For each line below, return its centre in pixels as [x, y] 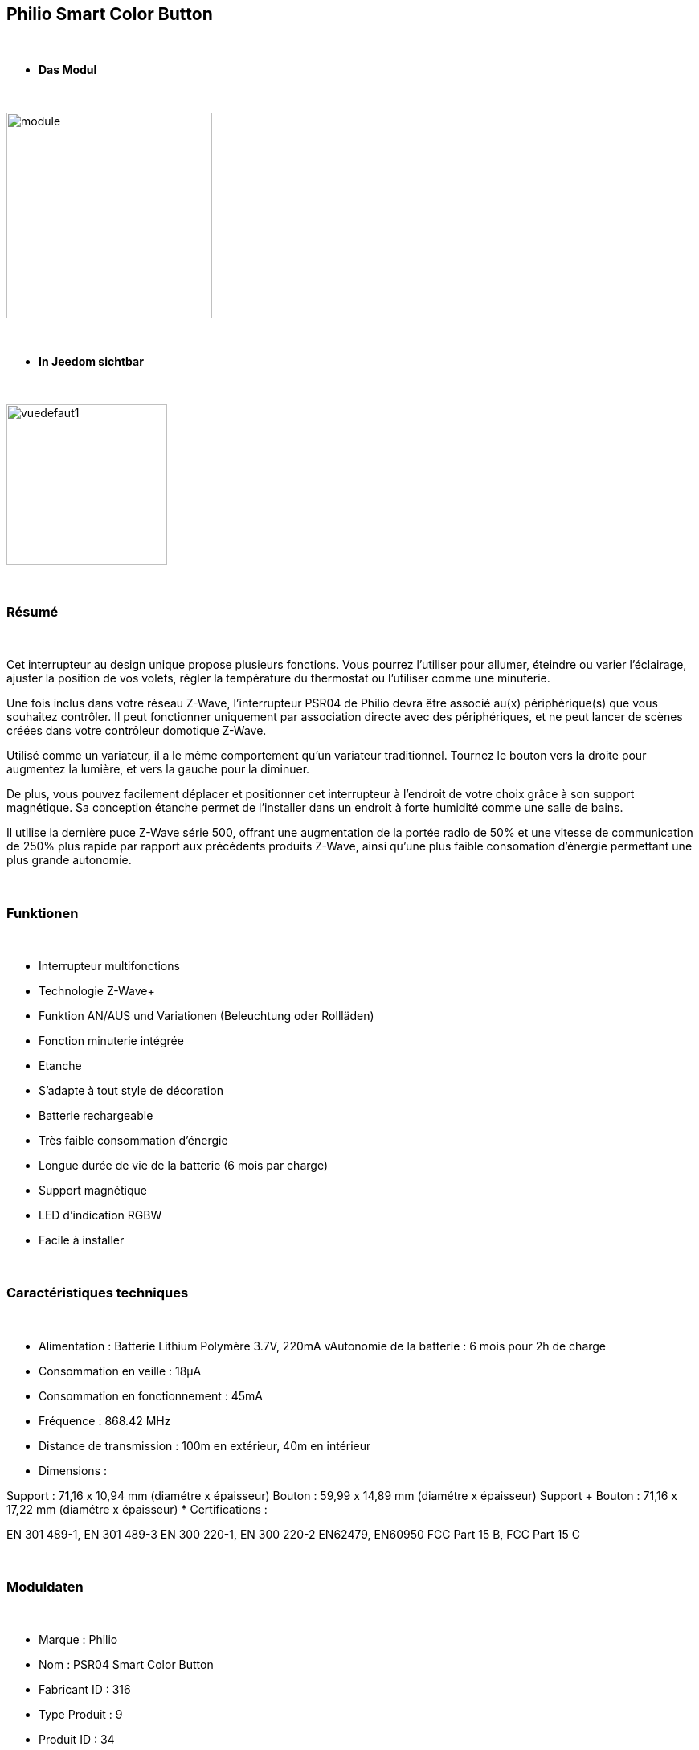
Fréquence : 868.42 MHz [105, 1420]
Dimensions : [73, 1470]
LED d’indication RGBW [100, 1215]
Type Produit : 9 [81, 1715]
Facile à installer [82, 1240]
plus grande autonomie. [69, 860]
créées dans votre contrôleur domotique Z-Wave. [137, 731]
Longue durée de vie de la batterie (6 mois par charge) [183, 1165]
